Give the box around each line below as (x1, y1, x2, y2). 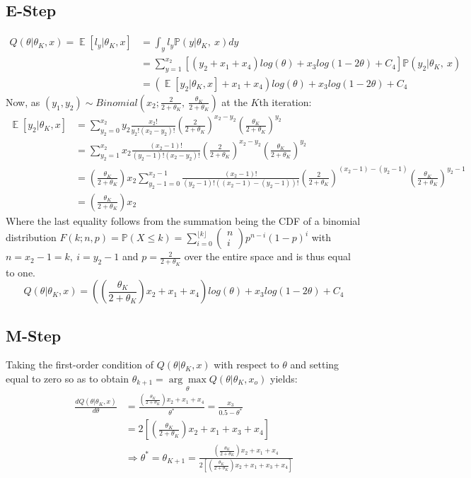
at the (221, 94, 248, 109)
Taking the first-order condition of (6, 357, 154, 372)
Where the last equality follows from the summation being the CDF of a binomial (6, 213, 361, 228)
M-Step (6, 324, 62, 346)
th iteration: (259, 94, 312, 109)
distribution (6, 230, 57, 245)
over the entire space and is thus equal (184, 249, 351, 264)
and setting (290, 357, 339, 372)
